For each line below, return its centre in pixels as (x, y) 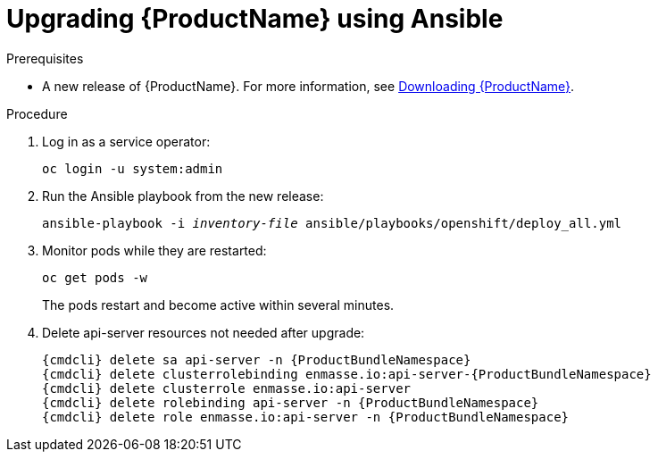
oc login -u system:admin (133, 168)
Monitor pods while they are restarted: (154, 250)
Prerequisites (45, 58)
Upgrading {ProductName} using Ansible (255, 19)
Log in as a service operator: (126, 141)
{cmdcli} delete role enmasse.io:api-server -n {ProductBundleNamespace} (306, 417)
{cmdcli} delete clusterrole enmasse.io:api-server (227, 388)
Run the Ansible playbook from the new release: (183, 196)
